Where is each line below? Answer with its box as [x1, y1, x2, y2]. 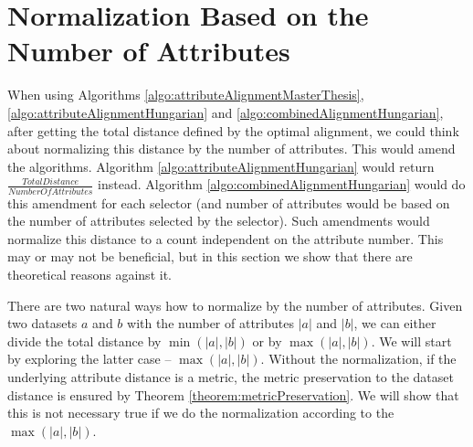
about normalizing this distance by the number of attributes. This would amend [7, 139, 456, 158]
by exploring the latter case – [7, 349, 172, 368]
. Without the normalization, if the [260, 349, 457, 368]
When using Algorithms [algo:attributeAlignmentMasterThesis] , [7, 85, 364, 104]
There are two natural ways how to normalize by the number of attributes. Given [7, 295, 463, 314]
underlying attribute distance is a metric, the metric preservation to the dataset [7, 367, 454, 386]
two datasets [7, 314, 78, 333]
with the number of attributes [127, 314, 294, 333]
